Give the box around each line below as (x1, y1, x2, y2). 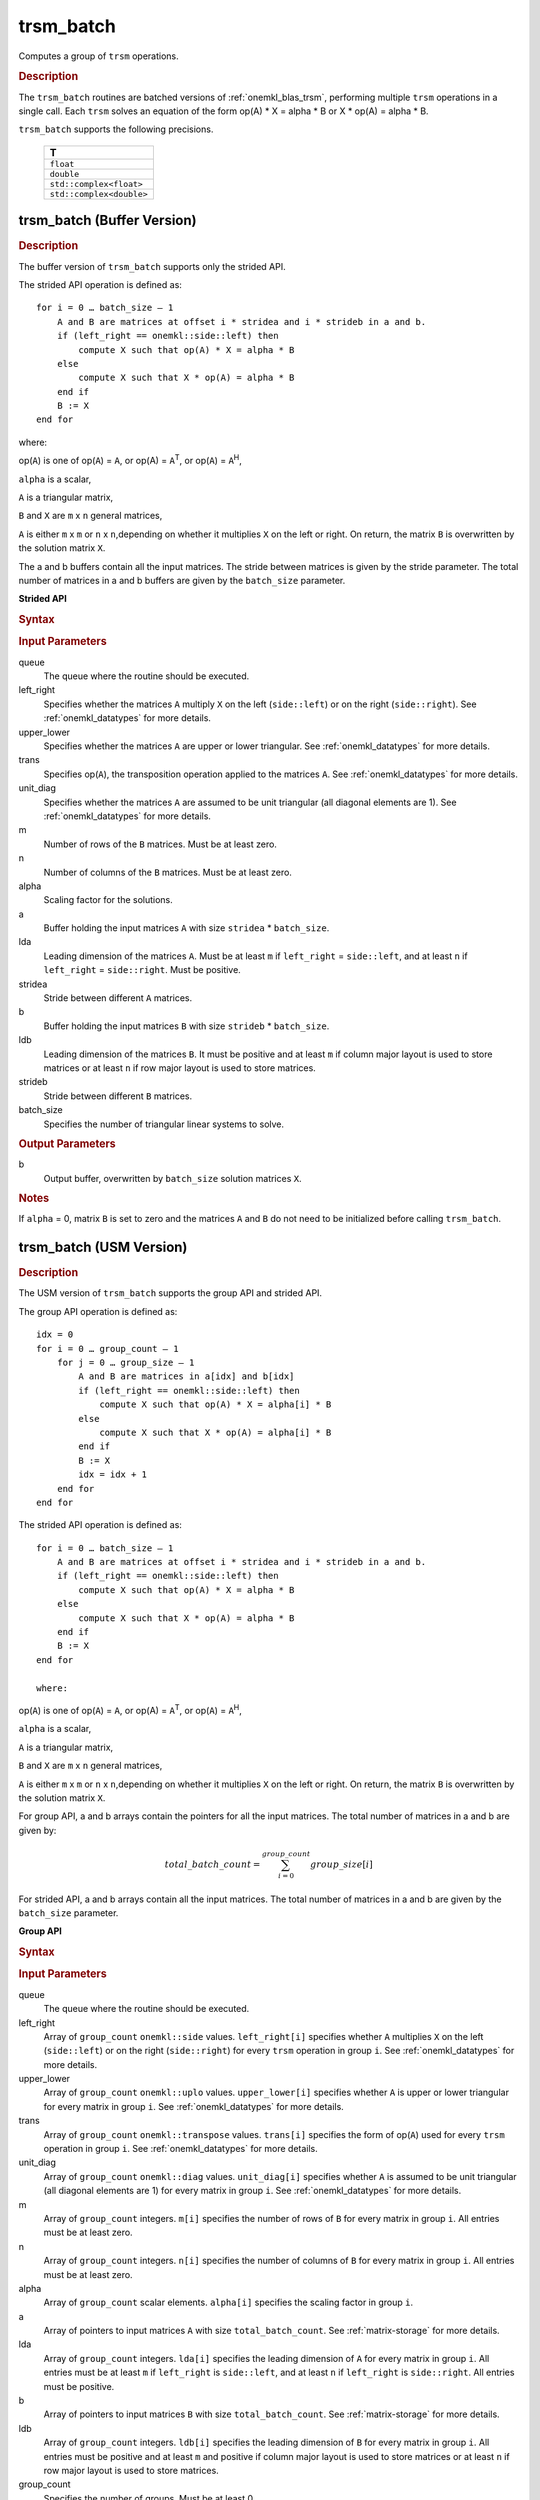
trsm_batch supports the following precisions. (18, 123, 214, 135)
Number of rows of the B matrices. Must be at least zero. (43, 838, 277, 850)
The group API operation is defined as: (18, 1305, 178, 1317)
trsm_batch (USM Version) (18, 1239, 188, 1256)
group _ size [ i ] (310, 1858, 374, 1870)
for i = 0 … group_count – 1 (36, 1343, 179, 1354)
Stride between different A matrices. (43, 992, 193, 1004)
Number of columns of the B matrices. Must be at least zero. (43, 866, 292, 878)
